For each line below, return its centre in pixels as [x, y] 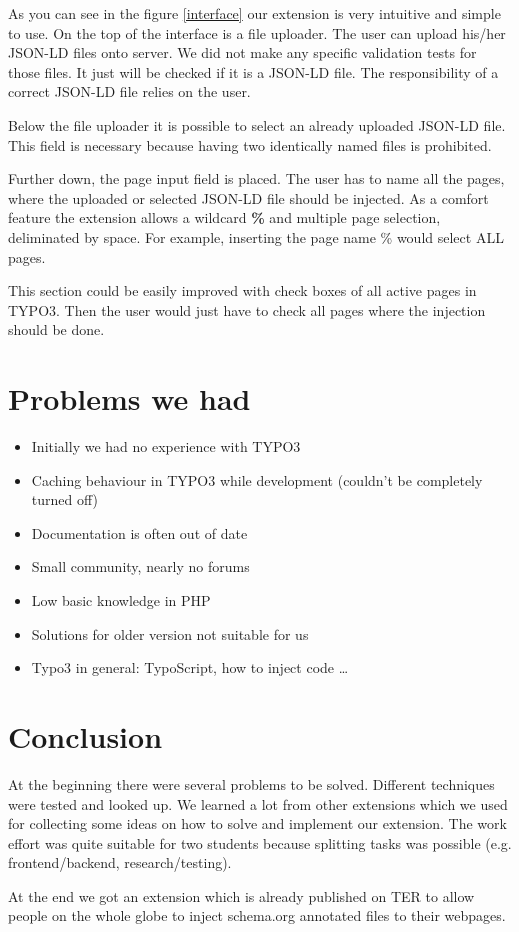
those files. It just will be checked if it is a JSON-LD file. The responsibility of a [253, 71]
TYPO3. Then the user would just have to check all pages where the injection [247, 309]
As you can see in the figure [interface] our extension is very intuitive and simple [254, 13]
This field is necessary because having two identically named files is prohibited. [250, 144]
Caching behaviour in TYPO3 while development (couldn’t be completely [257, 479]
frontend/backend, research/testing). [120, 862]
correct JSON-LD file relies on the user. [129, 91]
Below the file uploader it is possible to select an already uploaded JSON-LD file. [257, 124]
